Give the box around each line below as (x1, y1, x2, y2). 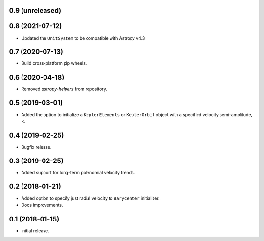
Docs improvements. (21, 202, 63, 208)
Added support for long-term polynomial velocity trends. (21, 170, 135, 176)
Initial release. (21, 227, 49, 234)
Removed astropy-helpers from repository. (21, 86, 108, 92)
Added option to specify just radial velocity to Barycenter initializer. (21, 195, 160, 201)
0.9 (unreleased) (9, 6, 61, 15)
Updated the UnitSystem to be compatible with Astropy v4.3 (21, 35, 145, 41)
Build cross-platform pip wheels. (21, 60, 87, 66)
